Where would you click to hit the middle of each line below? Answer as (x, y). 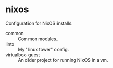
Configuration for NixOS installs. (39, 23)
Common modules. (38, 39)
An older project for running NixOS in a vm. (63, 60)
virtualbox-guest (23, 55)
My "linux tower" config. (44, 49)
